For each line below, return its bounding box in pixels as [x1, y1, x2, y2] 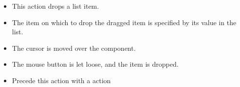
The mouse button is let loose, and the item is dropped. [12, 59, 179, 69]
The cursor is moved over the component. [12, 43, 136, 53]
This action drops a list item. [12, 1, 99, 11]
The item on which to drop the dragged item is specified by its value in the [12, 17, 237, 27]
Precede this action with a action [12, 75, 111, 85]
